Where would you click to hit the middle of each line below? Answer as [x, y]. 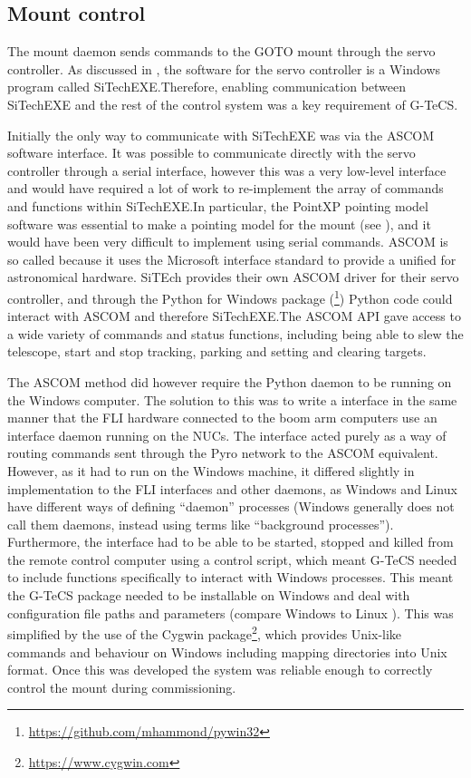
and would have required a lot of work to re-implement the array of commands [226, 188]
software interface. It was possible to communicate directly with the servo [211, 153]
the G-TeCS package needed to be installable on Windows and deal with [209, 595]
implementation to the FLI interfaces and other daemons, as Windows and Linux [232, 488]
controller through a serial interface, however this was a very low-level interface [227, 170]
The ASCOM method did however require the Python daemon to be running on [230, 381]
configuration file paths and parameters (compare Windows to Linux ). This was [231, 613]
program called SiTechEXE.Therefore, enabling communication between [207, 87]
